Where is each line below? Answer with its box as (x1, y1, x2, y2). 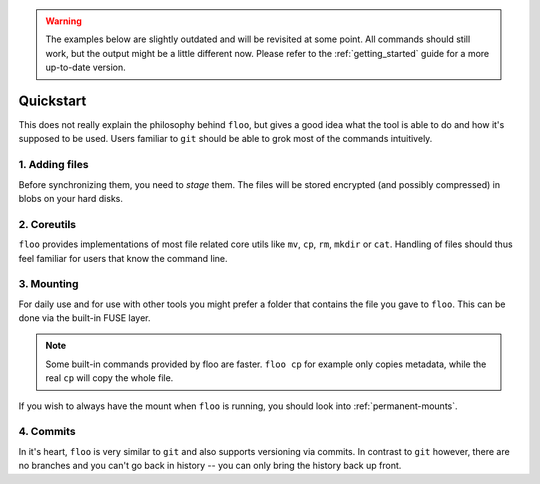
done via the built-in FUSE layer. (18, 312, 151, 324)
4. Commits (18, 425, 76, 439)
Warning (45, 15, 82, 27)
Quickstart (18, 92, 87, 109)
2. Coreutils (18, 217, 77, 231)
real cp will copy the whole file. (45, 372, 174, 384)
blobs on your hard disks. (18, 193, 124, 204)
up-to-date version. (45, 61, 127, 74)
